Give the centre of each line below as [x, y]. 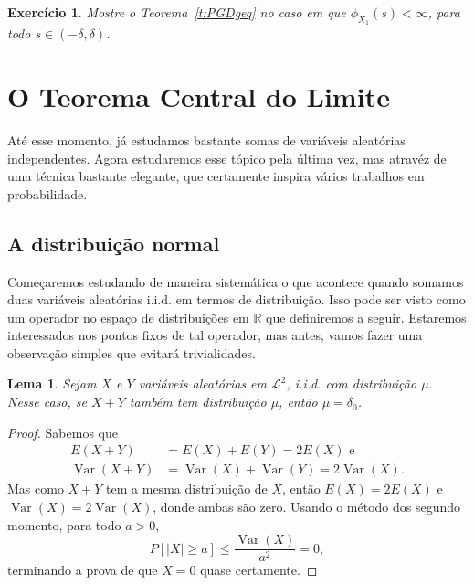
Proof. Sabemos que [63, 432]
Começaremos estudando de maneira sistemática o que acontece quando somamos [236, 281]
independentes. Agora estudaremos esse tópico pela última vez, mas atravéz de [227, 158]
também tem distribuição [198, 402]
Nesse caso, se [47, 402]
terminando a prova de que [83, 570]
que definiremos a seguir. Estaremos [366, 317]
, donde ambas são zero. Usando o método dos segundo [307, 506]
